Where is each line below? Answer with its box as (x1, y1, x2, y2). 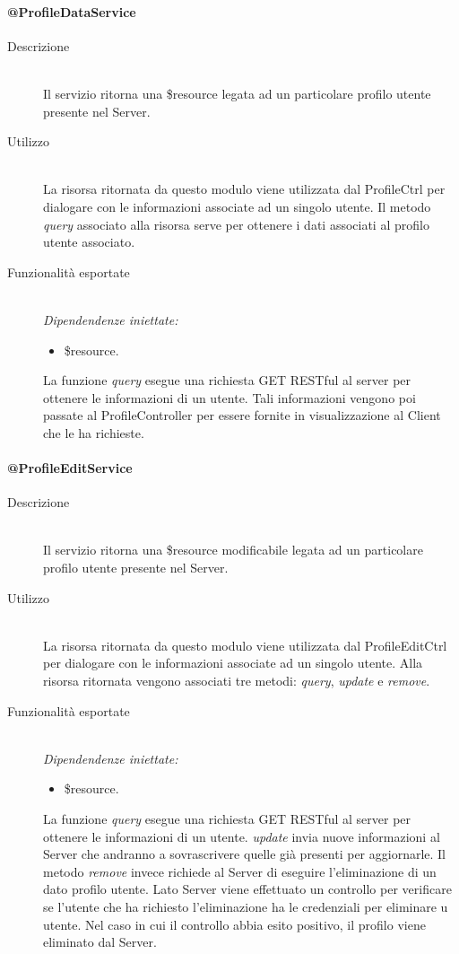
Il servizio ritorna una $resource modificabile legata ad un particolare (43, 540, 423, 559)
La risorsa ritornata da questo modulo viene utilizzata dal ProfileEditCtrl (43, 635, 447, 654)
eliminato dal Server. (43, 932, 157, 951)
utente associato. (43, 232, 135, 251)
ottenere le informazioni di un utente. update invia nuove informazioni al (43, 827, 440, 845)
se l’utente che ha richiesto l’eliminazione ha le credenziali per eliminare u (43, 897, 448, 915)
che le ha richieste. (43, 423, 144, 442)
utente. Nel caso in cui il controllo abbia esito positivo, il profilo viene (43, 915, 426, 933)
